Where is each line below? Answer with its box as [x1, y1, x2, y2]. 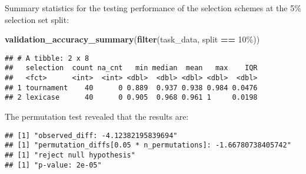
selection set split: [5, 13, 69, 25]
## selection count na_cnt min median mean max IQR [5, 64, 258, 73]
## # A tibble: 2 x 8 [5, 54, 89, 63]
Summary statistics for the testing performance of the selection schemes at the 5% [5, 2, 301, 14]
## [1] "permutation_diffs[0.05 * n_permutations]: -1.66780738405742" [5, 141, 291, 150]
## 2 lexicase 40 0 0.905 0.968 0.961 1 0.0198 [5, 93, 258, 102]
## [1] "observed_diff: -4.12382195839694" [5, 131, 178, 140]
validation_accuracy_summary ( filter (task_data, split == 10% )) [5, 33, 260, 45]
